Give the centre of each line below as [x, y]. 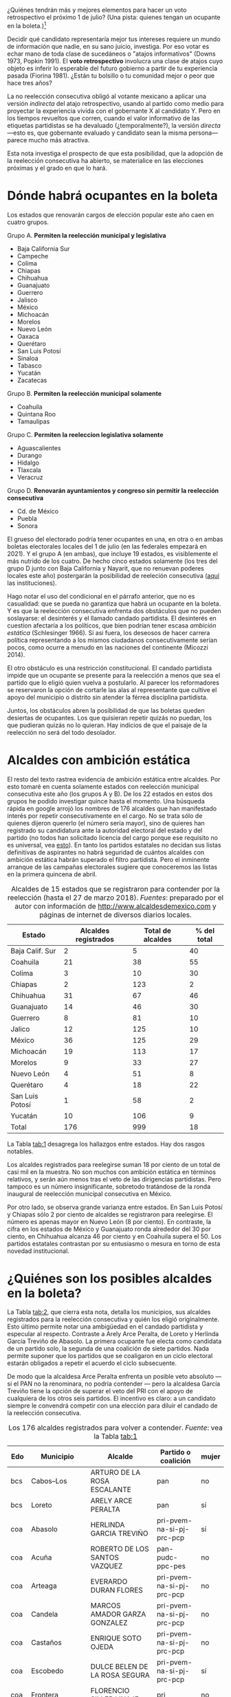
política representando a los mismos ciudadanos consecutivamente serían [112, 640]
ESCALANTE [111, 1489]
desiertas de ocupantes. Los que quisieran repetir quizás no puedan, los [110, 718]
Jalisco [27, 300]
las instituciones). [32, 583]
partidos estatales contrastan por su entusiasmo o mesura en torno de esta [114, 1243]
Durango [30, 455]
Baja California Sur [43, 248]
